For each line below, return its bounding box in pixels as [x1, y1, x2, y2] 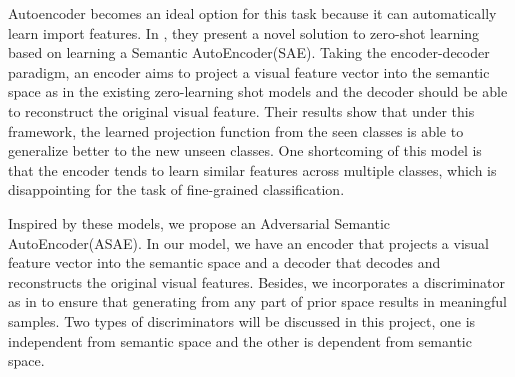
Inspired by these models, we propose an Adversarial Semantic [8, 212, 391, 233]
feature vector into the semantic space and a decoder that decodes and [8, 252, 441, 273]
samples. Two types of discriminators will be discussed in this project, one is [8, 310, 476, 331]
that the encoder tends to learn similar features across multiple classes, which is [8, 159, 497, 180]
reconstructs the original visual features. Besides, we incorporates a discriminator [8, 271, 505, 292]
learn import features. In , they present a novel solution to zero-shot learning [8, 22, 480, 43]
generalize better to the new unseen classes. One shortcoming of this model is [8, 140, 482, 161]
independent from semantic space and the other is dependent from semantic [8, 330, 472, 351]
